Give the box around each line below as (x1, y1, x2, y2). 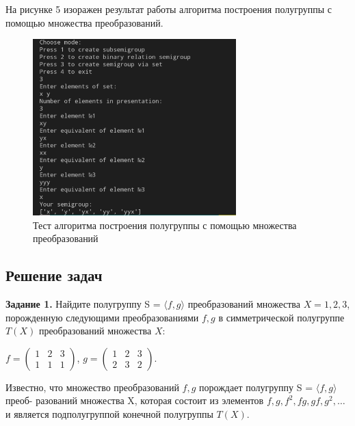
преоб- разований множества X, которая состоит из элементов (5, 393, 264, 408)
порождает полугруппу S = (199, 380, 313, 394)
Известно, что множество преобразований (5, 380, 179, 394)
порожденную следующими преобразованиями (5, 310, 199, 324)
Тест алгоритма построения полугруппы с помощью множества (33, 217, 297, 232)
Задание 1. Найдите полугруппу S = (5, 296, 161, 310)
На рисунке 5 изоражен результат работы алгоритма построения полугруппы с (5, 2, 332, 16)
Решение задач (5, 265, 103, 286)
